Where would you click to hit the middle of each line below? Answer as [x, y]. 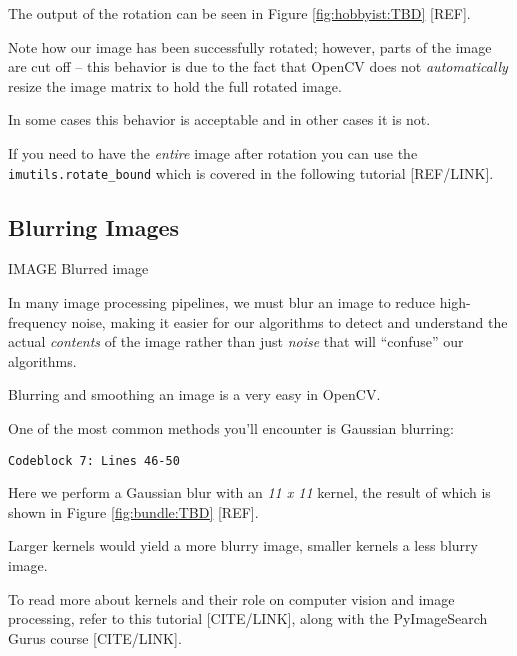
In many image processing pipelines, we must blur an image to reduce [221, 302]
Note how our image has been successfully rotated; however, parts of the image [250, 46]
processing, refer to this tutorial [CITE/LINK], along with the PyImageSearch [248, 618]
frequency [37, 321]
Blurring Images [94, 226]
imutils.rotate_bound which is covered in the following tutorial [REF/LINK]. [251, 172]
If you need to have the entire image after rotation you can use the [213, 152]
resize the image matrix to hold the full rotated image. [175, 85]
